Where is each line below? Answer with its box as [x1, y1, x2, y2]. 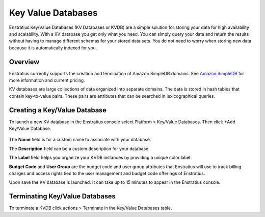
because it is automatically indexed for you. [9, 44, 97, 51]
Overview [9, 58, 40, 66]
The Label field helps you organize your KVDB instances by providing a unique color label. [9, 154, 192, 161]
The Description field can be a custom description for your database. [9, 146, 150, 152]
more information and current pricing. [9, 77, 85, 83]
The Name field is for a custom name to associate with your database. [9, 137, 151, 143]
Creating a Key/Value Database [9, 106, 106, 114]
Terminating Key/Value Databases [9, 192, 116, 200]
